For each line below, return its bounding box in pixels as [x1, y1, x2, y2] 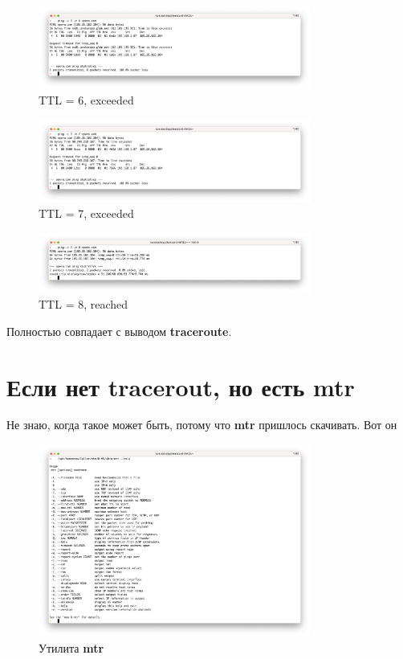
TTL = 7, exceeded [39, 205, 134, 222]
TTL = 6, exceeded [39, 92, 134, 108]
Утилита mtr [39, 639, 104, 656]
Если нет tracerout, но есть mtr [6, 370, 355, 403]
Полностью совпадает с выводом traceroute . [6, 322, 232, 339]
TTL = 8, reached [39, 296, 128, 313]
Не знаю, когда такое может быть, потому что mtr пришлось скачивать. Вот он [6, 416, 397, 433]
